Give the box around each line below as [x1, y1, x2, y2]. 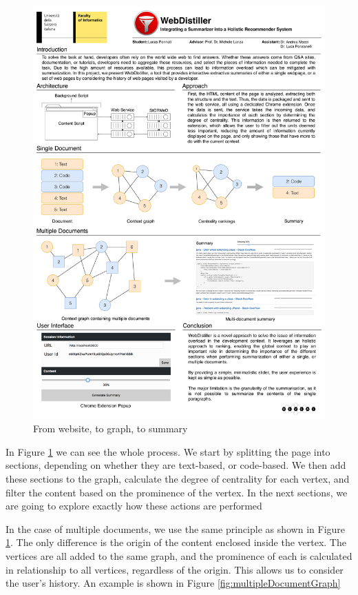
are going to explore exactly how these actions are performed [6, 498, 262, 513]
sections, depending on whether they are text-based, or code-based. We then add [6, 458, 346, 472]
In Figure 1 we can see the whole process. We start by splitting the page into [6, 444, 330, 458]
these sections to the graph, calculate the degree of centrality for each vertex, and [6, 472, 350, 486]
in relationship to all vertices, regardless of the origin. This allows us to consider [6, 562, 344, 576]
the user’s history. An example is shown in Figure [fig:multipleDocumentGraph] [6, 576, 341, 590]
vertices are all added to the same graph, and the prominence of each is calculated [6, 549, 352, 563]
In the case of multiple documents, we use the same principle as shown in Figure [6, 521, 346, 536]
